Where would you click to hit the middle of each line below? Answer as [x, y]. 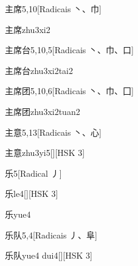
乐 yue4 [18, 214]
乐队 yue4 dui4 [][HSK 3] [49, 255]
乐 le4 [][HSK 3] [32, 194]
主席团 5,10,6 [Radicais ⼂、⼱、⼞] [69, 91]
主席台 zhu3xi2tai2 [39, 70]
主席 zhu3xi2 [28, 29]
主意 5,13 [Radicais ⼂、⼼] [53, 132]
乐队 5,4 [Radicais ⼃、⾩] [51, 235]
